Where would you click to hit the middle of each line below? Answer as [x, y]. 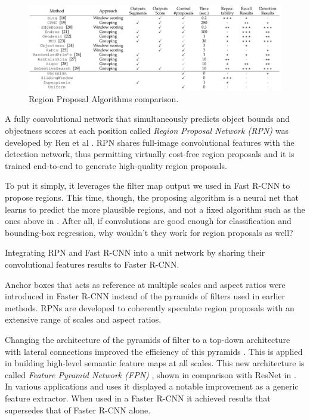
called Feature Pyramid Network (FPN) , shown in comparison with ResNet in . [151, 374]
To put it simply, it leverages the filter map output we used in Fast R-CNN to [148, 186]
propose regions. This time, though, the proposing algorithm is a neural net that [152, 197]
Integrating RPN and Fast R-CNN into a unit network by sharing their [135, 252]
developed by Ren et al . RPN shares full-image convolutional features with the [150, 142]
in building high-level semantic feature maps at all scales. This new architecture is [155, 363]
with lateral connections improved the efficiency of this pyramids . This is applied [154, 351]
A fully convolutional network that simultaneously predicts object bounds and [148, 119]
